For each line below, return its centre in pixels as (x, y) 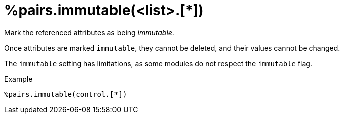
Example (18, 79)
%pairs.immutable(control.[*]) (66, 94)
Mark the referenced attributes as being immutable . (89, 32)
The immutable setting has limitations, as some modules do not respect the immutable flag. (158, 63)
